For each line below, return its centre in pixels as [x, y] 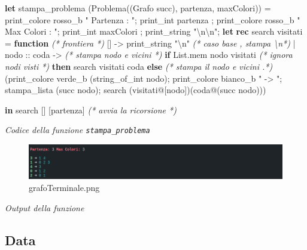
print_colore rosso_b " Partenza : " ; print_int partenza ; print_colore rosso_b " [153, 19]
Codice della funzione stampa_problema [77, 130]
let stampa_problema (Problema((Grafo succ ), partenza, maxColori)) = [138, 8]
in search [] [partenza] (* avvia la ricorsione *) [91, 109]
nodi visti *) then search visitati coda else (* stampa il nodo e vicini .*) [139, 66]
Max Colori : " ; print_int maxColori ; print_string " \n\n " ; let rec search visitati [154, 31]
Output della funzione [45, 207]
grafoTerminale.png [64, 187]
